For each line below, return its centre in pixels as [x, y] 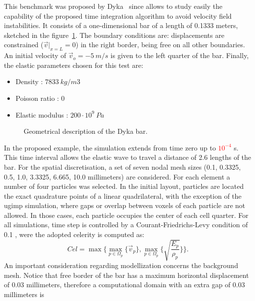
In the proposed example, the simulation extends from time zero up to [110, 147]
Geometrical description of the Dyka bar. [86, 131]
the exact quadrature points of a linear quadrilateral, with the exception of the [123, 196]
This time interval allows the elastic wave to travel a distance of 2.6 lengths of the [128, 157]
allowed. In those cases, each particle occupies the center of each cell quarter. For [126, 215]
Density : [29, 81]
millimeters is [24, 294]
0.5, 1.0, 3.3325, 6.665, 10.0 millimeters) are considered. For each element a [117, 176]
